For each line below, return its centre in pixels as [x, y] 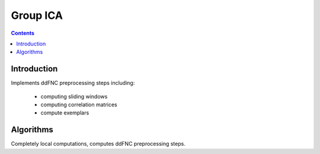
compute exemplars [65, 113]
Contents [23, 33]
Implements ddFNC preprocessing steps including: [73, 83]
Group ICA [37, 15]
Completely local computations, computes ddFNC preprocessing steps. [98, 144]
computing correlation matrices [79, 105]
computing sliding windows [74, 96]
